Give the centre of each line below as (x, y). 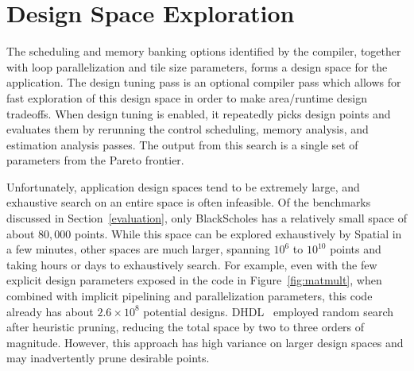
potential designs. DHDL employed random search (269, 311)
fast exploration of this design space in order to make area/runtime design (187, 97)
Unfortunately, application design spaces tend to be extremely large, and (183, 186)
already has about (50, 311)
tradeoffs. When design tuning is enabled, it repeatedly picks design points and (199, 113)
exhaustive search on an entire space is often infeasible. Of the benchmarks (189, 202)
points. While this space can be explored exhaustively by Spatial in (238, 233)
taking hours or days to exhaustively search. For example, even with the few (192, 264)
